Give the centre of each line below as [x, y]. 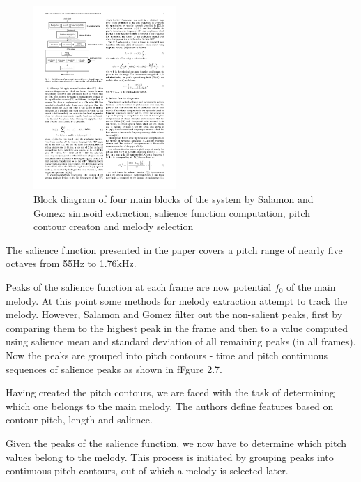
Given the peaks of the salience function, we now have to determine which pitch [176, 443]
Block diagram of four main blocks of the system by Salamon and [174, 199]
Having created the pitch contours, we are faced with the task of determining [170, 392]
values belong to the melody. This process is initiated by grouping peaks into [170, 457]
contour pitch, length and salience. [79, 420]
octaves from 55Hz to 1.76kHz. [71, 263]
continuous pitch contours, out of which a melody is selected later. [147, 470]
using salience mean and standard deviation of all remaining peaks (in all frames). [181, 341]
